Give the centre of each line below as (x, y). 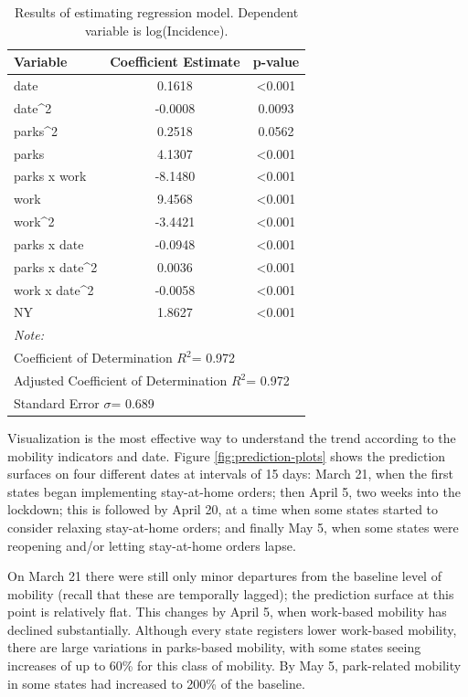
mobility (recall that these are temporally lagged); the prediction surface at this (231, 593)
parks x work (50, 176)
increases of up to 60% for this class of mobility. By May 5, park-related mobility (234, 665)
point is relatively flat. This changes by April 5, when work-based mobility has (227, 612)
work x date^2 (54, 289)
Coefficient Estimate (175, 62)
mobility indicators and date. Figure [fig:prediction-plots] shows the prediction (227, 455)
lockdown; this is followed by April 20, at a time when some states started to (223, 509)
